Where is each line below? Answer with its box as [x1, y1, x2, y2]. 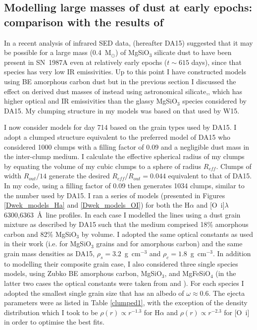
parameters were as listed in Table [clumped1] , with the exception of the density [4, 297, 248, 308]
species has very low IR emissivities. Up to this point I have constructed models [4, 66, 246, 77]
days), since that [191, 56, 242, 67]
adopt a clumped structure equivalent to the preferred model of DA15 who [4, 131, 231, 142]
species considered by [182, 96, 247, 106]
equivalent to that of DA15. [168, 170, 252, 181]
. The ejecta [208, 287, 245, 298]
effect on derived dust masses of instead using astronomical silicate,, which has [4, 86, 243, 96]
